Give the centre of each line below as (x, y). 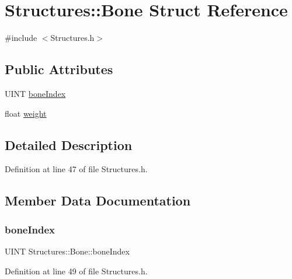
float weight (26, 113)
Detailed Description (69, 144)
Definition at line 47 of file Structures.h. (76, 169)
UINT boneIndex (35, 93)
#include (21, 38)
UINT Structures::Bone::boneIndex (67, 251)
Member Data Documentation (98, 200)
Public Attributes (59, 69)
